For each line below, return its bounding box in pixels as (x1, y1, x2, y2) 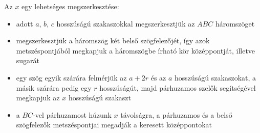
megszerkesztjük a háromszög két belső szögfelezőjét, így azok (16, 35, 210, 46)
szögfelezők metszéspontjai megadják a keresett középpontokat (16, 119, 212, 130)
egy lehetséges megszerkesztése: (21, 1, 119, 11)
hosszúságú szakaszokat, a (175, 72, 256, 83)
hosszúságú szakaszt (68, 92, 132, 103)
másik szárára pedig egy (16, 82, 92, 93)
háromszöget (215, 18, 255, 29)
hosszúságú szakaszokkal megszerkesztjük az (56, 18, 195, 29)
